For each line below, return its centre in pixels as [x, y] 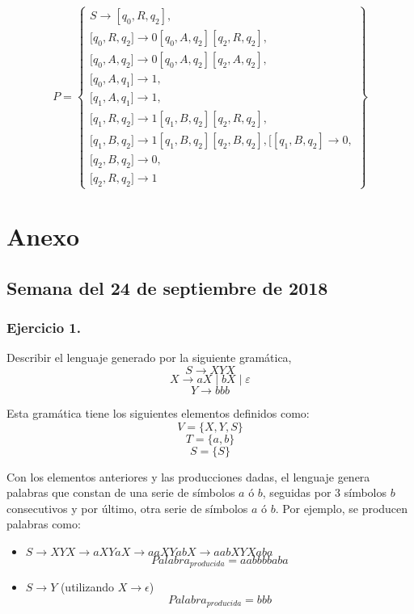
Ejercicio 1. [44, 328]
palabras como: [44, 524]
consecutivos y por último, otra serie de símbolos [127, 508]
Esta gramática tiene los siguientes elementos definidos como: [158, 412]
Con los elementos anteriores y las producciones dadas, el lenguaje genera [188, 476]
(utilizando [87, 587]
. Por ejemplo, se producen [342, 508]
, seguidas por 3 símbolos [324, 492]
